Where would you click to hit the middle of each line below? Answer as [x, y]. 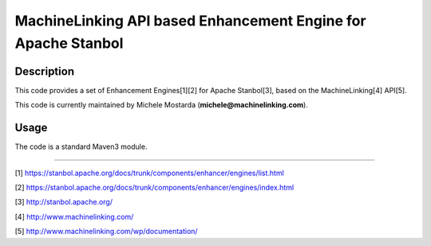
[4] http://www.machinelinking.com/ [74, 217]
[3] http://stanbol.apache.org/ [64, 202]
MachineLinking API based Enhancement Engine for [190, 21]
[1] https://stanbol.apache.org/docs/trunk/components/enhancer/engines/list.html [150, 173]
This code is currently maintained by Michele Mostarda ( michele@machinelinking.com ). [162, 105]
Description [45, 71]
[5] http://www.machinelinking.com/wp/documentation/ [107, 232]
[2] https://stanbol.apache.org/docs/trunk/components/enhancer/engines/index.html [154, 187]
